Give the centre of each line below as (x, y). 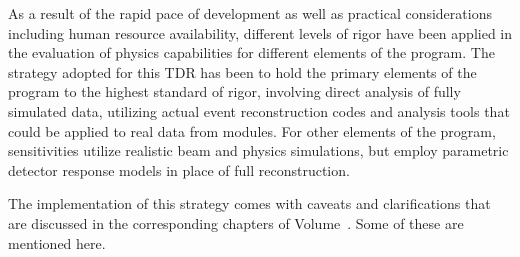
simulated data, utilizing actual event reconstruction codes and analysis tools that (259, 110)
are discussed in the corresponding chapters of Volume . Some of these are (236, 222)
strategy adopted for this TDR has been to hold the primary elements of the (242, 71)
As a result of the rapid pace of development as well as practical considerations (250, 13)
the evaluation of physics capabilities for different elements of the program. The (251, 52)
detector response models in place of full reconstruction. (179, 169)
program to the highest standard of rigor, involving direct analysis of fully (234, 91)
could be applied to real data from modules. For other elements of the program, (252, 130)
